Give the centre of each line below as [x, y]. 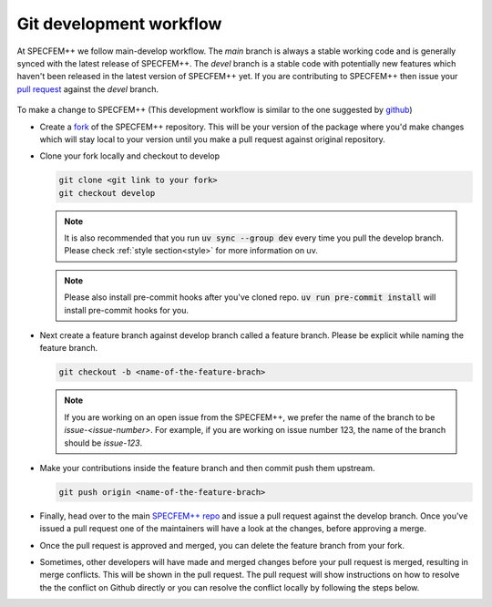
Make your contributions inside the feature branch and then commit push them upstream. [207, 468]
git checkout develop [107, 193]
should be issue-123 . [103, 443]
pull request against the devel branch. [88, 89]
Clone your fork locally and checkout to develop [130, 156]
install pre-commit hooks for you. [127, 310]
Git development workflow [119, 24]
